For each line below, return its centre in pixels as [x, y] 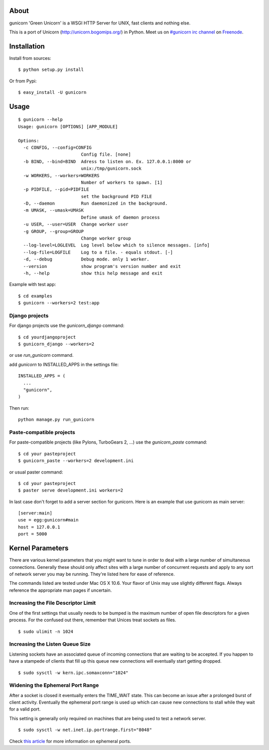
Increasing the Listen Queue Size [50, 644]
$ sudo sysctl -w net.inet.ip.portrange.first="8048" [85, 730]
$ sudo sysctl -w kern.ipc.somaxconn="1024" [73, 673]
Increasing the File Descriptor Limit [53, 603]
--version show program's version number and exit [102, 266]
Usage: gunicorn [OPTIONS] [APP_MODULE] [68, 126]
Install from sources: [30, 58]
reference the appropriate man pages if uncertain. [61, 590]
